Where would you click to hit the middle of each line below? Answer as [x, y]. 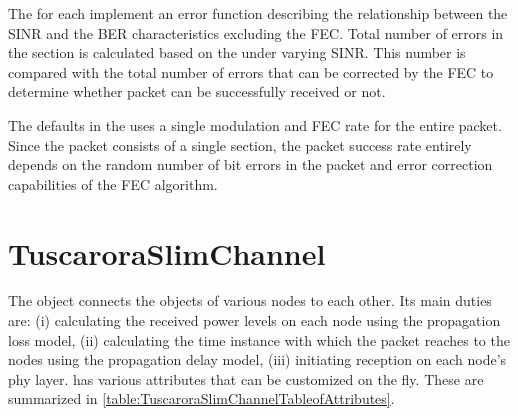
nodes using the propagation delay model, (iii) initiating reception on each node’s [257, 359]
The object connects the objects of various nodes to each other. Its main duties [250, 300]
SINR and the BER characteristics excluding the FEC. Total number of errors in [256, 32]
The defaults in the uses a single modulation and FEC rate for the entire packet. [255, 124]
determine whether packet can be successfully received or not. [197, 91]
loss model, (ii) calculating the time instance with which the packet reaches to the [259, 339]
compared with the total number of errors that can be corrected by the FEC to [251, 71]
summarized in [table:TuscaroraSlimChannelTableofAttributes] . [201, 398]
